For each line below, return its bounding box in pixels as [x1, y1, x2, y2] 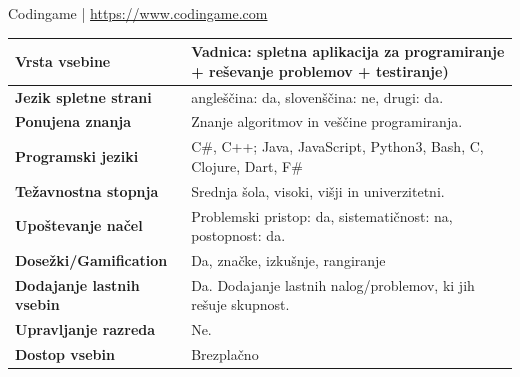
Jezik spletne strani [15, 86, 152, 107]
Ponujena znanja [15, 111, 132, 132]
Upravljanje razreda [15, 319, 156, 340]
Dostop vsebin [15, 344, 115, 365]
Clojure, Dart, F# [191, 155, 303, 176]
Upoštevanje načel [15, 215, 143, 236]
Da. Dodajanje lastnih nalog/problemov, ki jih [191, 274, 475, 295]
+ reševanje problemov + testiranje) [191, 60, 449, 81]
